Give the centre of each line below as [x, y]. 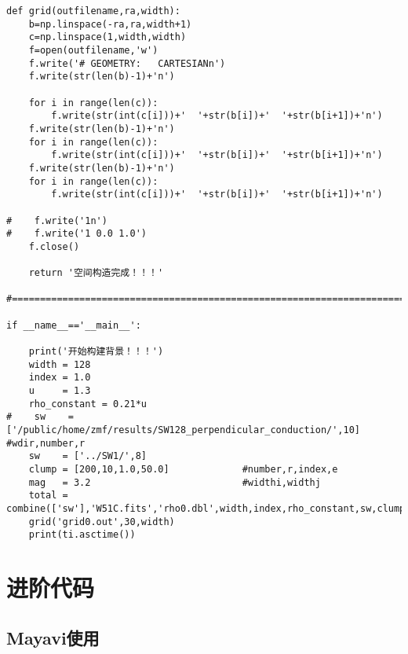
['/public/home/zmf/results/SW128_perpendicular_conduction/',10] [184, 430]
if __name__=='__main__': [74, 325]
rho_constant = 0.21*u [87, 404]
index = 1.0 [60, 378]
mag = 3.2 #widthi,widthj [175, 482]
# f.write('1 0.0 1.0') [76, 234]
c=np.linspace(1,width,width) [107, 37]
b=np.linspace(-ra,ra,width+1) [110, 24]
